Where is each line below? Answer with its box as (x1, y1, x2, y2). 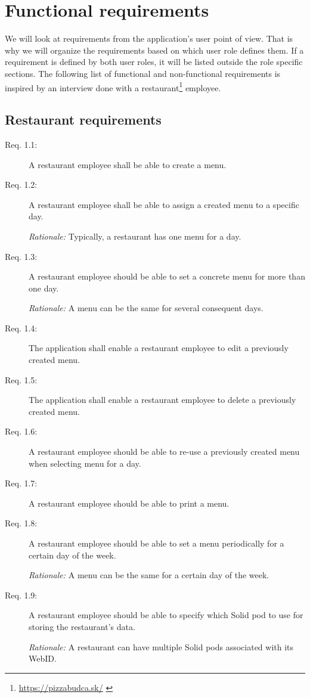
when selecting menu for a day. (29, 457, 141, 469)
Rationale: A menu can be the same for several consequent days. (29, 302, 263, 314)
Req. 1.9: (5, 588, 38, 601)
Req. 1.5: (5, 373, 38, 386)
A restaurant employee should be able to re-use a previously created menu (29, 445, 300, 458)
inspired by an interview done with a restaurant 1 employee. (5, 79, 221, 94)
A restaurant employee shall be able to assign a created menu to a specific (29, 198, 299, 210)
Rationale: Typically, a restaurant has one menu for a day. (29, 229, 241, 242)
